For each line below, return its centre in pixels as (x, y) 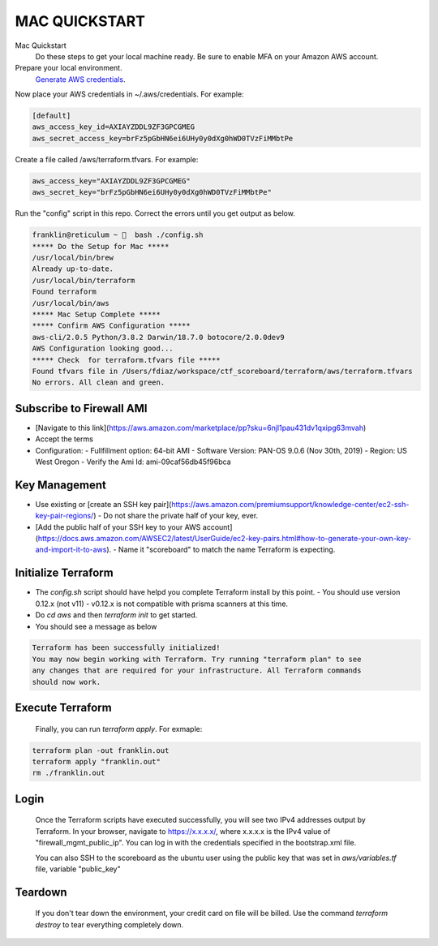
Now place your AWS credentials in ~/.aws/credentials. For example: (129, 94)
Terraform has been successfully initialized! (126, 648)
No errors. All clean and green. (99, 383)
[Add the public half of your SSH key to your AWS (118, 527)
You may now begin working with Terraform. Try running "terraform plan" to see (197, 659)
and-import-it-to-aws (71, 550)
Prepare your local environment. (69, 68)
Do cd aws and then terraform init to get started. (116, 615)
